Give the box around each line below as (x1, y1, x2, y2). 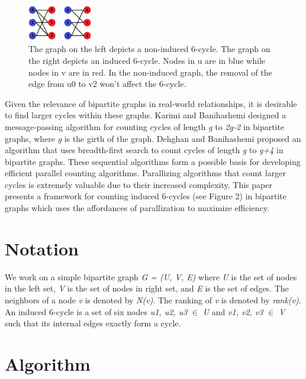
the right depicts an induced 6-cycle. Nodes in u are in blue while (28, 54, 266, 66)
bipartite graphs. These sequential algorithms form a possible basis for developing (5, 155, 301, 167)
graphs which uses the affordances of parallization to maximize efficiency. (5, 202, 269, 214)
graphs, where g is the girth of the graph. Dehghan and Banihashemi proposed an (5, 132, 301, 144)
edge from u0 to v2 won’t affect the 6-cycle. (28, 77, 186, 90)
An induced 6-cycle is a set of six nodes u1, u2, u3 (5, 305, 188, 318)
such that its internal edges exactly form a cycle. (5, 317, 181, 329)
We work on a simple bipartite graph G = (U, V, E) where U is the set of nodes (5, 270, 297, 283)
